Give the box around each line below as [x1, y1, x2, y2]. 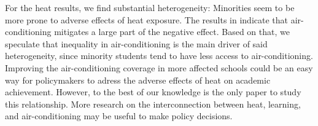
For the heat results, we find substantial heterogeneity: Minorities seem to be [5, 1, 295, 14]
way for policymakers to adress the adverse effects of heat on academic [5, 73, 271, 86]
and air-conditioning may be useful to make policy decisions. [5, 109, 233, 122]
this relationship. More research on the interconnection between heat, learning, [5, 97, 301, 110]
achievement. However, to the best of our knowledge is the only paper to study [5, 85, 301, 98]
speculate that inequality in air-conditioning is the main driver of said [5, 37, 268, 50]
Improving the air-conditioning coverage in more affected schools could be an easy [5, 61, 313, 74]
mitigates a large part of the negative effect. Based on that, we [54, 25, 290, 38]
